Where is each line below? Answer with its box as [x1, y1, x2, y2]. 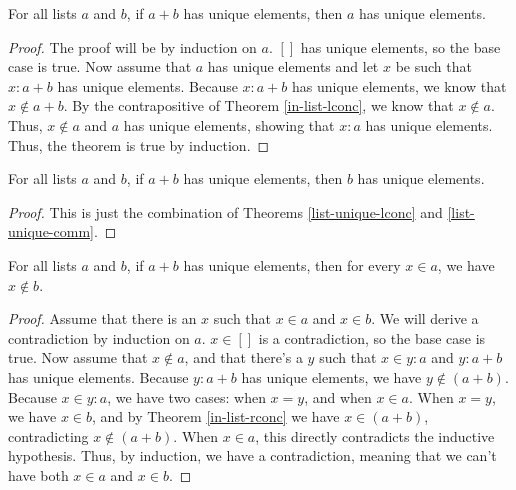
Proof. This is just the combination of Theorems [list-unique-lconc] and [8, 201, 443, 222]
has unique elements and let [207, 56, 379, 77]
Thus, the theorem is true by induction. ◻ [8, 134, 270, 155]
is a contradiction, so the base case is [258, 327, 486, 348]
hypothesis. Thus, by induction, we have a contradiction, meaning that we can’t [8, 445, 497, 466]
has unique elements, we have [241, 366, 422, 387]
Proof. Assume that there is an [8, 308, 197, 329]
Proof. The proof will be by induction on [8, 36, 257, 57]
